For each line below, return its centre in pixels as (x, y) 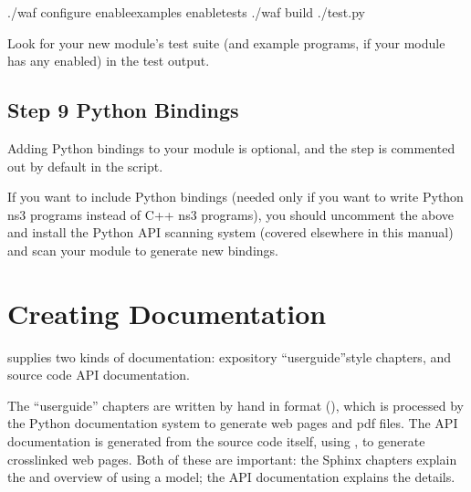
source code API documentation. (99, 375)
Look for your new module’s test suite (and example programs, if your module (226, 42)
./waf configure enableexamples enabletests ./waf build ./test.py (186, 12)
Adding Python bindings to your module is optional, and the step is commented (231, 147)
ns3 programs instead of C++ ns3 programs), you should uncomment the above (231, 214)
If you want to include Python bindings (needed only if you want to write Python (235, 197)
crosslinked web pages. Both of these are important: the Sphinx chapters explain (232, 459)
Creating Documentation (167, 313)
